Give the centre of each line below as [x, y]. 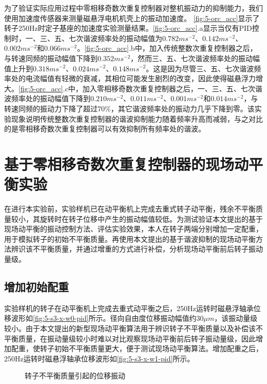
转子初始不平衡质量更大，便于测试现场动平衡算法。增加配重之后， [151, 348]
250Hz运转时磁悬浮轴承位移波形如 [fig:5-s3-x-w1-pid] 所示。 [99, 358]
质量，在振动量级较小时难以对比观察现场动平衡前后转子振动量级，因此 [137, 338]
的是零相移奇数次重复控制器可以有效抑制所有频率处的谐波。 [105, 129]
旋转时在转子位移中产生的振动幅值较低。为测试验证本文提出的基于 [151, 218]
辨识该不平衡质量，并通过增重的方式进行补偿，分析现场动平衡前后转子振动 [137, 249]
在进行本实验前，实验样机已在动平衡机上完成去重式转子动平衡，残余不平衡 [130, 209]
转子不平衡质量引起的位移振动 [75, 376]
